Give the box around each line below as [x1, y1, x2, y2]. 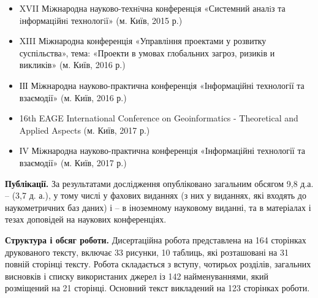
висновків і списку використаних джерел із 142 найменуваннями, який [5, 269, 269, 282]
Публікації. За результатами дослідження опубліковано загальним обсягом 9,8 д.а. [5, 177, 314, 189]
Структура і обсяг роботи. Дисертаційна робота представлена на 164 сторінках [5, 233, 306, 246]
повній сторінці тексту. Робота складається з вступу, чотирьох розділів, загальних [5, 258, 311, 270]
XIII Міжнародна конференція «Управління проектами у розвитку [19, 34, 267, 47]
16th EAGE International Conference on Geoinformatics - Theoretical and [19, 112, 298, 124]
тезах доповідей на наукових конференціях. [5, 213, 167, 226]
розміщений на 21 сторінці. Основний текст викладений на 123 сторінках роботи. [5, 281, 310, 294]
